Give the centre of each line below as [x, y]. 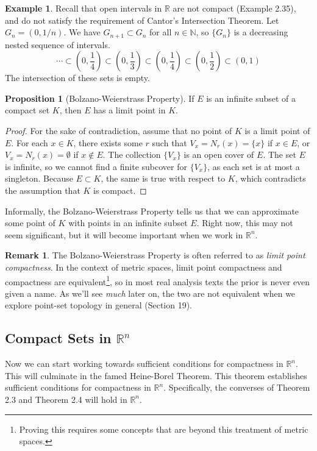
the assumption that [43, 190]
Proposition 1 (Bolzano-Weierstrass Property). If [100, 98]
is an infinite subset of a [251, 98]
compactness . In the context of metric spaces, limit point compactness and [144, 267]
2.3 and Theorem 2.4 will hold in [66, 399]
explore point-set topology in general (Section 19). [99, 305]
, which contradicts [270, 178]
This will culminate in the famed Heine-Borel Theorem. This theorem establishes [156, 375]
